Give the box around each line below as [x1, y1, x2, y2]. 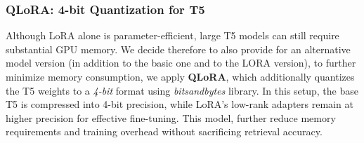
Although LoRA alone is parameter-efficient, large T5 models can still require [6, 28, 339, 43]
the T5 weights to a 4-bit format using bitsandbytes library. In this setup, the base [6, 83, 358, 97]
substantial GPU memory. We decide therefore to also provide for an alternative [6, 41, 351, 56]
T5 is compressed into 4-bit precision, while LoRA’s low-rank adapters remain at [6, 97, 353, 111]
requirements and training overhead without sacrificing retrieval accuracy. [6, 124, 323, 139]
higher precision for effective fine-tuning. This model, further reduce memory [6, 110, 336, 125]
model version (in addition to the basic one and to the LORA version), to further [6, 55, 356, 70]
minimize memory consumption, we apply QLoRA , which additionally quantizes [6, 69, 355, 83]
